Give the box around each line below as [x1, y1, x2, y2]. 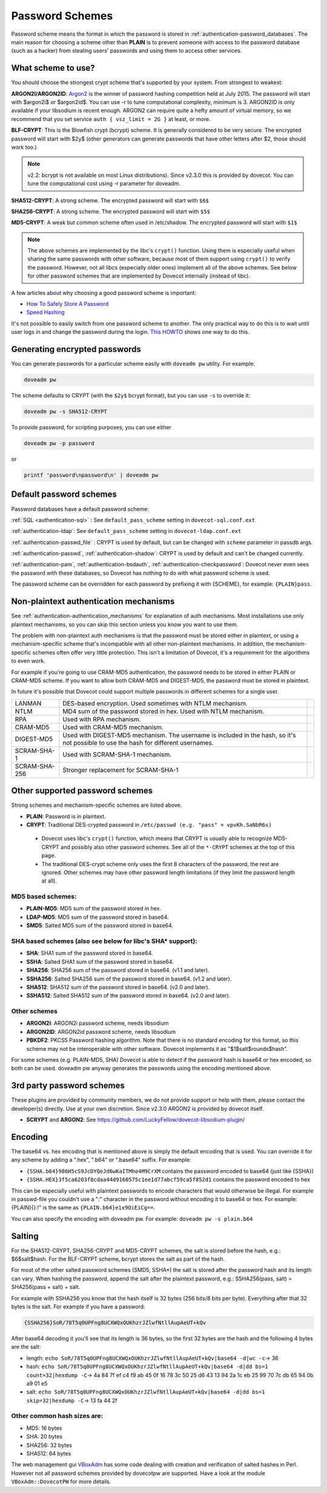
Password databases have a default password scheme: [11, 505, 150, 512]
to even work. [11, 657, 45, 664]
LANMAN [15, 699, 42, 707]
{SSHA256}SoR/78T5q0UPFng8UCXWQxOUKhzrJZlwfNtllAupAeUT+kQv [24, 1319, 206, 1326]
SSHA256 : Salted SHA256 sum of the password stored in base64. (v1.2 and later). [26, 975, 232, 982]
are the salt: [11, 1343, 41, 1351]
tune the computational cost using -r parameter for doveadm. [27, 180, 181, 187]
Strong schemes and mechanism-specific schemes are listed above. [11, 801, 182, 809]
